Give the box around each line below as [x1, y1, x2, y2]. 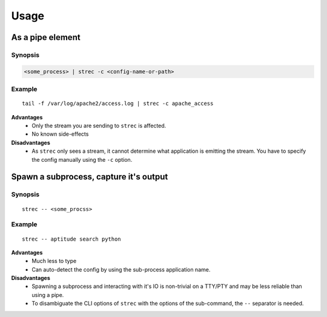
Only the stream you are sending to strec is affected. [31, 122, 167, 130]
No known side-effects [31, 130, 89, 138]
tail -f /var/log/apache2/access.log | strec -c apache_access [22, 100, 214, 107]
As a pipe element [11, 32, 81, 42]
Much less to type [31, 258, 77, 265]
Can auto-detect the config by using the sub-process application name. [31, 265, 211, 273]
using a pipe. [31, 291, 64, 298]
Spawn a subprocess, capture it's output [11, 172, 168, 182]
